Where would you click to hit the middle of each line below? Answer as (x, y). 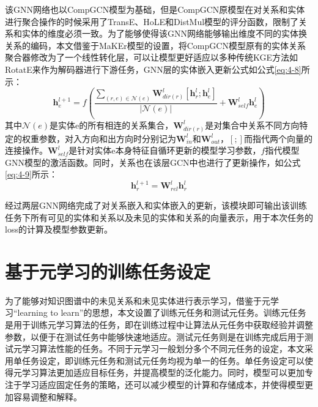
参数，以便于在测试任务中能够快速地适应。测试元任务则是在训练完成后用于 (155, 336)
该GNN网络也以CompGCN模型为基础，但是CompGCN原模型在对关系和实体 (155, 9)
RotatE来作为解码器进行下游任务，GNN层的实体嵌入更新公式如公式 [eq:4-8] (153, 69)
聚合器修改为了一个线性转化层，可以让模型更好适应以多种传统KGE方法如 (152, 57)
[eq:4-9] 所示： (31, 174)
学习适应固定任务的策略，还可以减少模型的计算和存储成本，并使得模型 (163, 384)
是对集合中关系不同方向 (252, 125)
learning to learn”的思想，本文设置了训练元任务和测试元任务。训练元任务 (162, 312)
